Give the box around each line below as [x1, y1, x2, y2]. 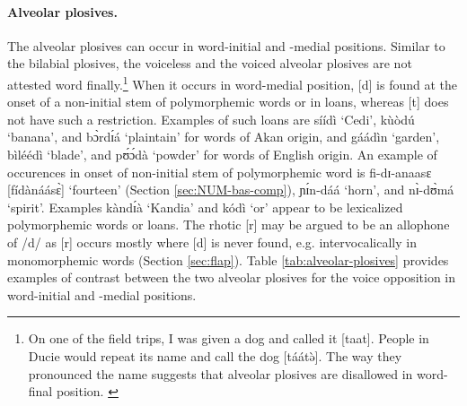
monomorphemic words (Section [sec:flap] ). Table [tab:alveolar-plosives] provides [7, 250, 449, 269]
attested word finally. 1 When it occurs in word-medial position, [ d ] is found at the [7, 72, 458, 93]
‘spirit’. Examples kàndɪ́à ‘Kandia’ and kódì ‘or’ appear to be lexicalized [7, 197, 403, 216]
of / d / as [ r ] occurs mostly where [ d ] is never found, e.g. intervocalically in [7, 232, 417, 251]
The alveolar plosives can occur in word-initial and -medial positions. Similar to [7, 36, 445, 55]
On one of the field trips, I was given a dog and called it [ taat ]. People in [28, 329, 429, 348]
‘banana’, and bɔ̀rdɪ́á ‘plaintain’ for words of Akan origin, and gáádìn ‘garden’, [7, 127, 440, 146]
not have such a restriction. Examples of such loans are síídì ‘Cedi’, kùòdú [7, 109, 415, 128]
